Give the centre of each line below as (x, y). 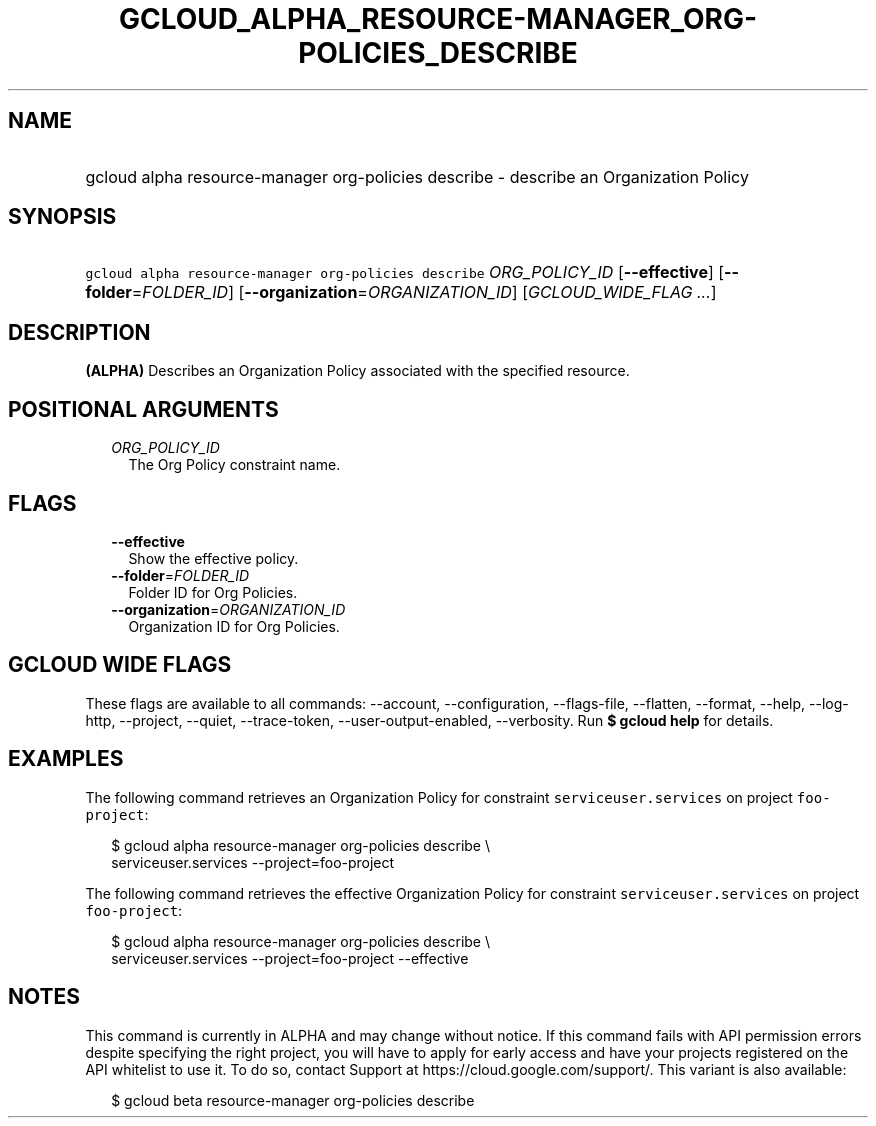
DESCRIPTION (79, 332)
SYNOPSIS (62, 217)
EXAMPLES (66, 759)
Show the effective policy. (213, 558)
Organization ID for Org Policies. (234, 626)
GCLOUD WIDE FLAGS (120, 665)
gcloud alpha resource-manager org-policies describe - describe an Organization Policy (417, 176)
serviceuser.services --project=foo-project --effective (290, 958)
